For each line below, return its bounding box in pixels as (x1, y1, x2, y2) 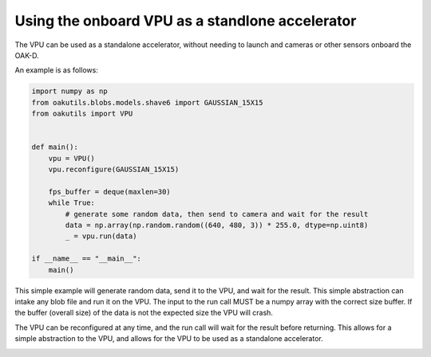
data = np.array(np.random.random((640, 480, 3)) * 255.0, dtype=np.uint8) (65, 221, 369, 229)
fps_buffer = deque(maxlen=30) (48, 187, 171, 196)
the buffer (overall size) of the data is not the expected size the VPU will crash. (14, 308, 273, 318)
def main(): (31, 143, 79, 151)
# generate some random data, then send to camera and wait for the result (65, 210, 369, 218)
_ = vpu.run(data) (65, 232, 137, 241)
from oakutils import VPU (31, 109, 133, 119)
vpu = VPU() (48, 154, 96, 163)
